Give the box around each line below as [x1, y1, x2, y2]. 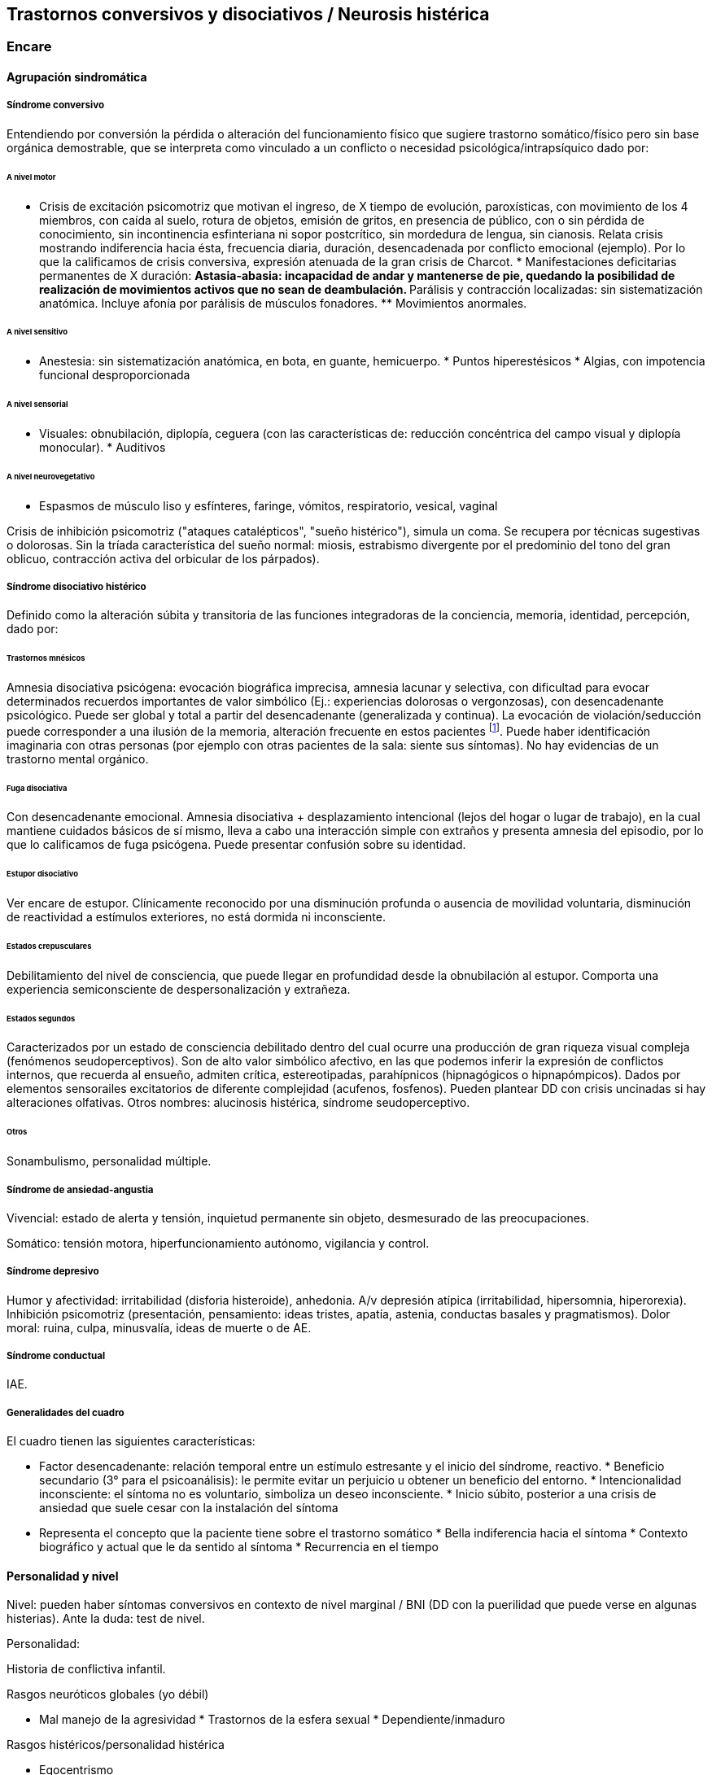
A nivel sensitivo [7, 327, 68, 337]
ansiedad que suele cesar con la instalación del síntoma [39, 1501, 339, 1515]
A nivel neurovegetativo [7, 471, 95, 481]
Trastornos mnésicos [7, 654, 85, 663]
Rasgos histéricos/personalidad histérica [7, 1738, 225, 1752]
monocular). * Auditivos [39, 439, 166, 454]
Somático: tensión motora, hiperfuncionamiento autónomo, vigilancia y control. [7, 1235, 430, 1250]
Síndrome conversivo [7, 99, 105, 111]
